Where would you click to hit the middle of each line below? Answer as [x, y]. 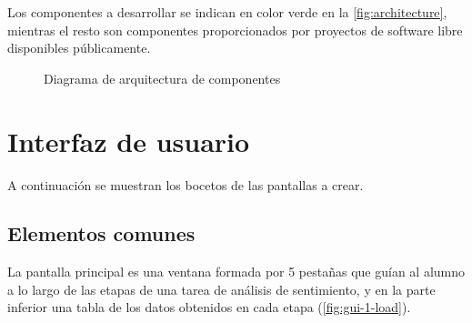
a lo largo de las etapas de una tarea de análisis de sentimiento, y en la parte [221, 289]
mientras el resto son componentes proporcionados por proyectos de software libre [235, 30]
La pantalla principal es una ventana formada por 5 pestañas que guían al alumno [236, 272]
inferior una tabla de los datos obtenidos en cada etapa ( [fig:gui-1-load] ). [209, 307]
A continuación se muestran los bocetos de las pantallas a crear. [186, 184]
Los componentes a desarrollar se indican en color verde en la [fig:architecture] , [227, 12]
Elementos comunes [101, 233]
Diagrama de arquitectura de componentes [162, 78]
